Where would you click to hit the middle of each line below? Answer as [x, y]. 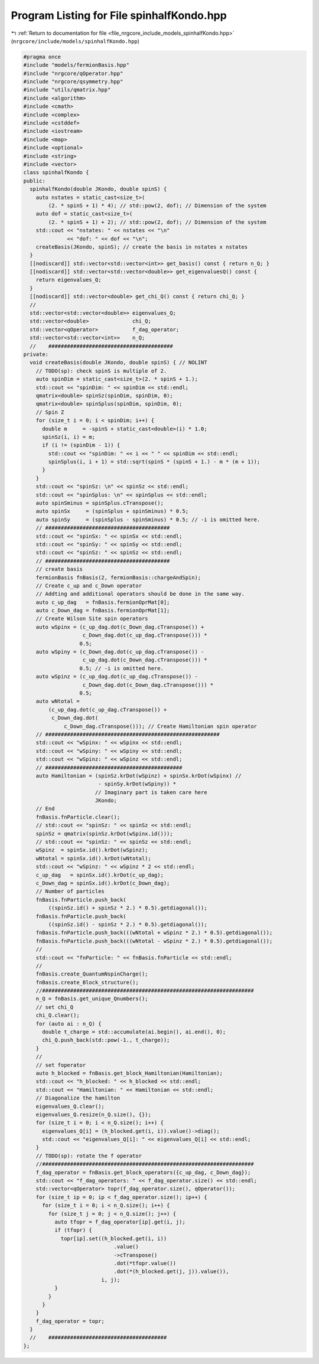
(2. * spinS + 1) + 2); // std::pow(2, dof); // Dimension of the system [157, 222]
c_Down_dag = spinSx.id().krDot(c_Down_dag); [103, 883]
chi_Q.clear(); [58, 1015]
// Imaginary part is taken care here [151, 792]
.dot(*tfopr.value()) [145, 1263]
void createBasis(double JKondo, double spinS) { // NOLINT [118, 363]
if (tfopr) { [73, 1230]
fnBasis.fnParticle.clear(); [78, 817]
